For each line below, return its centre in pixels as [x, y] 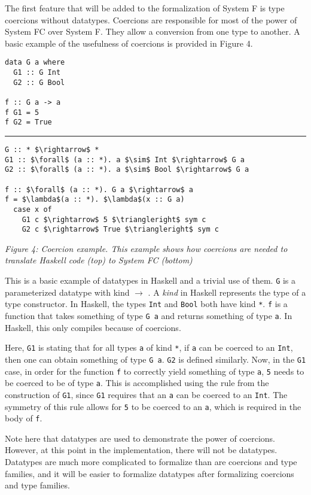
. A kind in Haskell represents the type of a [227, 292]
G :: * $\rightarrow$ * [52, 149]
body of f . [24, 418]
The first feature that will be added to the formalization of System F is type [145, 8]
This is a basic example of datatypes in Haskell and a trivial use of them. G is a [150, 280]
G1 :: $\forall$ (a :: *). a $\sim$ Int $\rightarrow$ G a [125, 160]
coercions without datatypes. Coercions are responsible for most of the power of [151, 19]
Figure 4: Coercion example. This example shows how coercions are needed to [146, 248]
